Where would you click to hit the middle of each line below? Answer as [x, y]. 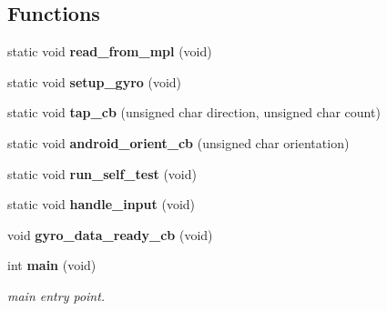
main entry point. [56, 295]
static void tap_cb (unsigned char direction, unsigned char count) [194, 112]
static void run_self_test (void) [102, 173]
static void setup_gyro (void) [95, 81]
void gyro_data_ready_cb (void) [110, 234]
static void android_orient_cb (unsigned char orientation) [178, 142]
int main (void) [52, 265]
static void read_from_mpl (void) [110, 51]
